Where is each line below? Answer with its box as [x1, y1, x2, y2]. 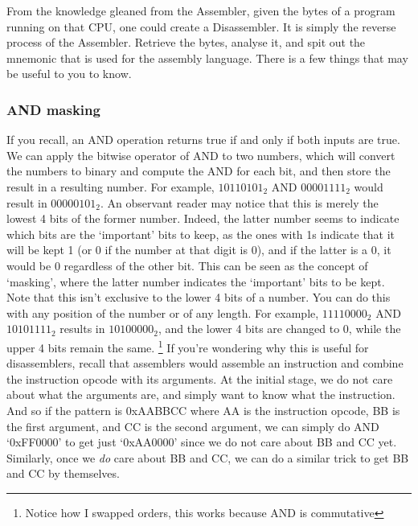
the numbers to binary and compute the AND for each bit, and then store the [6, 162, 391, 179]
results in [59, 320, 105, 337]
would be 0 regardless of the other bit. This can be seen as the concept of [6, 257, 368, 273]
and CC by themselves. [6, 465, 120, 482]
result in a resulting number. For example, [6, 178, 215, 195]
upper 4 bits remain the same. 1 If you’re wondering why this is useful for [6, 336, 369, 355]
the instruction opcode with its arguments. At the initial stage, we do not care [6, 370, 393, 387]
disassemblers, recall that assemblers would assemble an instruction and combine [6, 355, 404, 372]
